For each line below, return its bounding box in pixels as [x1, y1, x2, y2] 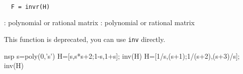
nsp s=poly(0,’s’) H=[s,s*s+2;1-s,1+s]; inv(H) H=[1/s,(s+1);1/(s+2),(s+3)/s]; [4, 50, 240, 61]
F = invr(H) [11, 3, 50, 10]
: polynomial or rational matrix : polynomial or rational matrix [4, 17, 195, 28]
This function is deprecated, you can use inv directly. [4, 34, 166, 44]
